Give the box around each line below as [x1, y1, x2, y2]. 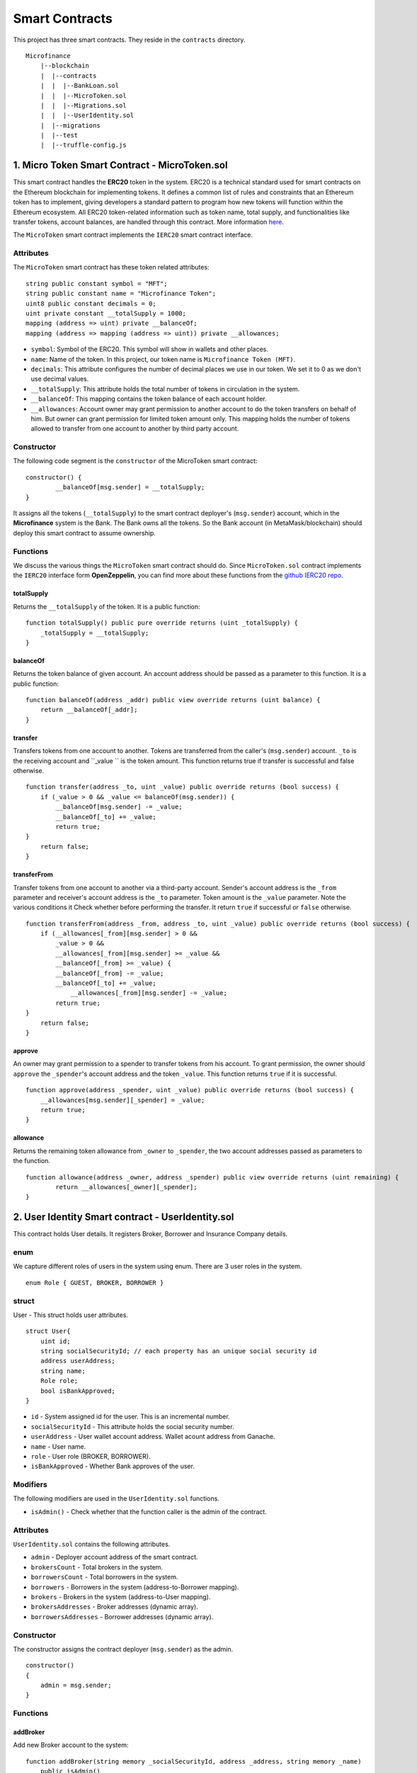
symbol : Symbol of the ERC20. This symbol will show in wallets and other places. [30, 345, 268, 354]
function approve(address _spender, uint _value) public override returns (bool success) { [25, 1086, 354, 1094]
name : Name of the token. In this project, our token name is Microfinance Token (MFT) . [30, 355, 296, 363]
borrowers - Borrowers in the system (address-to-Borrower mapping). [30, 1582, 239, 1591]
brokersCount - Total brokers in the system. [30, 1562, 163, 1571]
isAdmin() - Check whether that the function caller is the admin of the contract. [30, 1507, 267, 1516]
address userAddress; [40, 1357, 116, 1365]
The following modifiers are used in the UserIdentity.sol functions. [13, 1494, 219, 1503]
